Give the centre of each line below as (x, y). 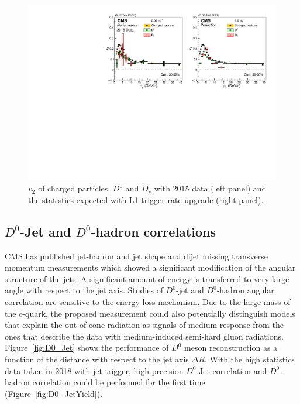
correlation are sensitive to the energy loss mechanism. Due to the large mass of (148, 302)
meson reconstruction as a (231, 347)
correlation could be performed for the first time (119, 382)
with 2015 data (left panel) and (210, 188)
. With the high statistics (249, 359)
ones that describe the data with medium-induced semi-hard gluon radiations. (144, 336)
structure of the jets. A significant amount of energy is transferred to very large (147, 278)
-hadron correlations (153, 231)
